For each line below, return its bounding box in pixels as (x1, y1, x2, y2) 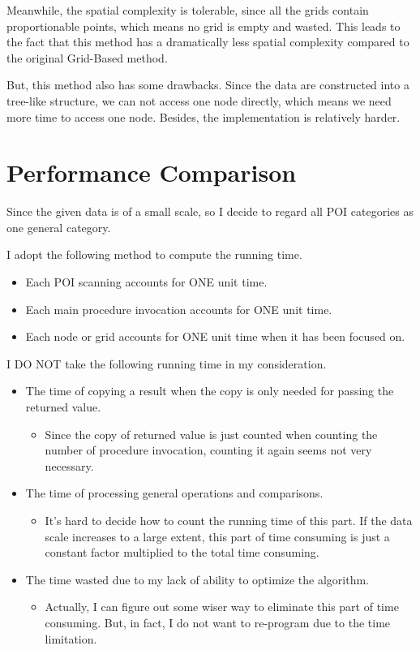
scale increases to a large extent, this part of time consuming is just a (45, 527, 390, 545)
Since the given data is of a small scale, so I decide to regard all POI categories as (6, 203, 414, 220)
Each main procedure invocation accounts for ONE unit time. (25, 300, 332, 317)
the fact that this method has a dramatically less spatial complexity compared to (6, 33, 409, 50)
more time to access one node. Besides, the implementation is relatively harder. (6, 108, 401, 125)
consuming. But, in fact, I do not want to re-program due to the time (45, 613, 391, 631)
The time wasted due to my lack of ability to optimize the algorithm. (25, 570, 369, 588)
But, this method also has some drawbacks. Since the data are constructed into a (6, 76, 409, 93)
